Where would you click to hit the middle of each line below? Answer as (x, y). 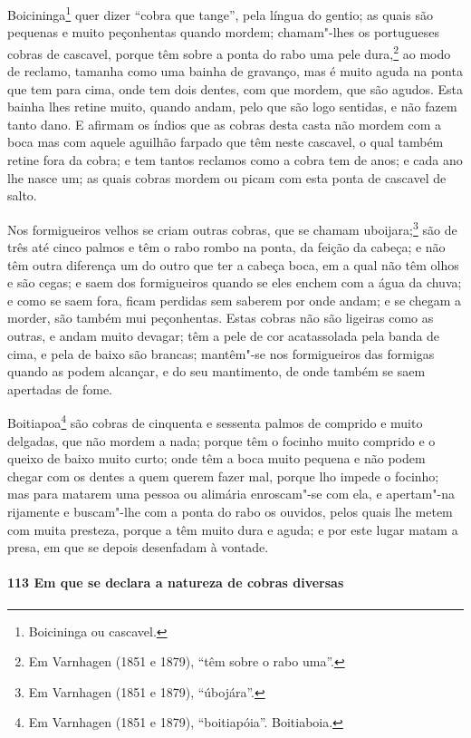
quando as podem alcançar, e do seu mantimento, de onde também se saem (216, 371)
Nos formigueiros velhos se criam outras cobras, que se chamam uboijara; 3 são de (232, 228)
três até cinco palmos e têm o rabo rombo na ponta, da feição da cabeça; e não (226, 247)
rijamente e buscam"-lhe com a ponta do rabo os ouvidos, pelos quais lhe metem (230, 512)
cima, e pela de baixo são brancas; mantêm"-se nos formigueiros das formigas (221, 353)
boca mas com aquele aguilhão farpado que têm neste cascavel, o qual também (226, 142)
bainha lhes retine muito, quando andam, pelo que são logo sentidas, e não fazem (232, 107)
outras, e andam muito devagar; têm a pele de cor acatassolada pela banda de (224, 336)
